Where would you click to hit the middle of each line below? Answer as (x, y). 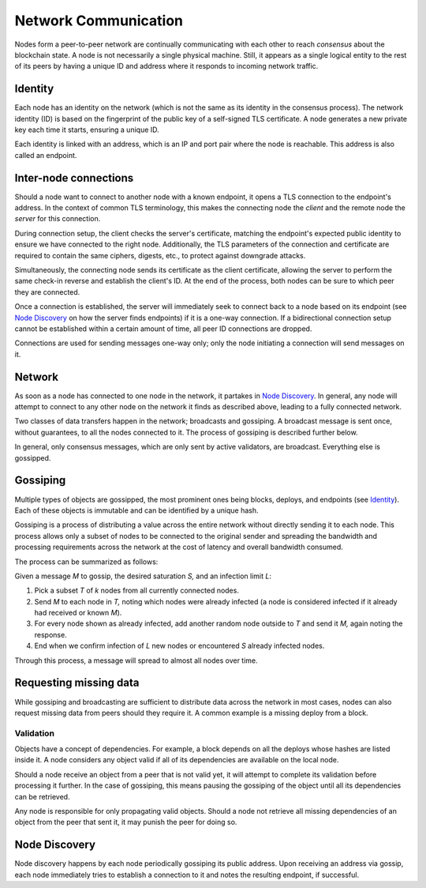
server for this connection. (58, 219)
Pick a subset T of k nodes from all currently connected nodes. (137, 591)
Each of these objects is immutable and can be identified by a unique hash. (137, 510)
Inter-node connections (74, 178)
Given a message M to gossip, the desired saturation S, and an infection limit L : (143, 576)
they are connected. (47, 292)
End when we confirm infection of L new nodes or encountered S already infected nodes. (179, 646)
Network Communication (99, 21)
